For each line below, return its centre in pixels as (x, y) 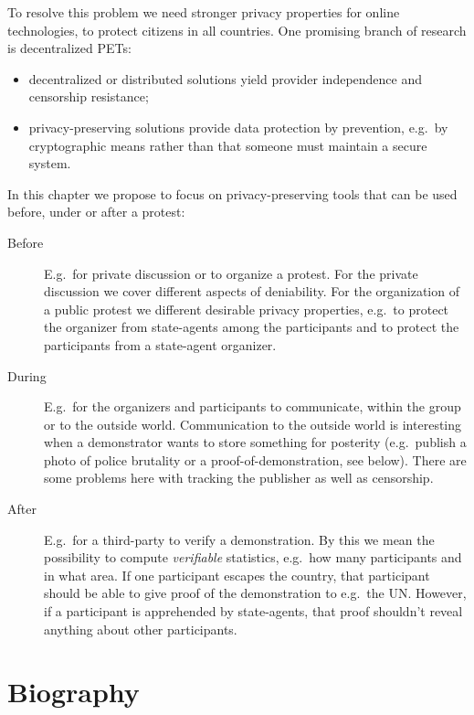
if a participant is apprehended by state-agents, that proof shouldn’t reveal (253, 611)
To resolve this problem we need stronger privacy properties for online (204, 12)
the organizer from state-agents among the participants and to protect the (252, 327)
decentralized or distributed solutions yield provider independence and (226, 78)
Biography (74, 692)
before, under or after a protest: (96, 212)
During (27, 375)
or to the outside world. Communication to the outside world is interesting (253, 424)
